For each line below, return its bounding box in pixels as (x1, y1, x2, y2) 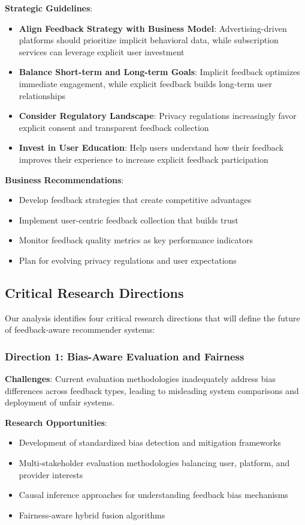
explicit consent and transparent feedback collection (19, 121, 209, 133)
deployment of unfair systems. (5, 396, 115, 408)
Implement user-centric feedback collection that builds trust (19, 213, 238, 226)
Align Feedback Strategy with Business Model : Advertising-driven (19, 22, 287, 34)
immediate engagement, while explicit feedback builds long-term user (19, 77, 272, 90)
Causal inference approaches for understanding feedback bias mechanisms (19, 488, 288, 501)
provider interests (19, 468, 83, 481)
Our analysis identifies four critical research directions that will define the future (5, 311, 300, 324)
